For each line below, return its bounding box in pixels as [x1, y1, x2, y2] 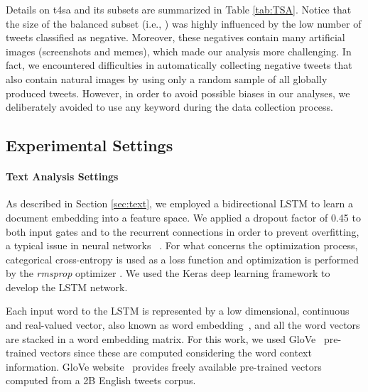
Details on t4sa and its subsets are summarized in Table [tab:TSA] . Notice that [6, 2, 352, 16]
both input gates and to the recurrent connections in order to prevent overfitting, [6, 224, 359, 239]
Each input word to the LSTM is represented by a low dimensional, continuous [6, 303, 350, 318]
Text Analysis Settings [6, 169, 119, 184]
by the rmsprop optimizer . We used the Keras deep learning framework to [6, 266, 330, 281]
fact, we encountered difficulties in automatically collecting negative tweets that [6, 58, 352, 72]
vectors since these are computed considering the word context [40, 345, 312, 360]
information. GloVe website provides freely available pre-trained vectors [6, 359, 322, 374]
